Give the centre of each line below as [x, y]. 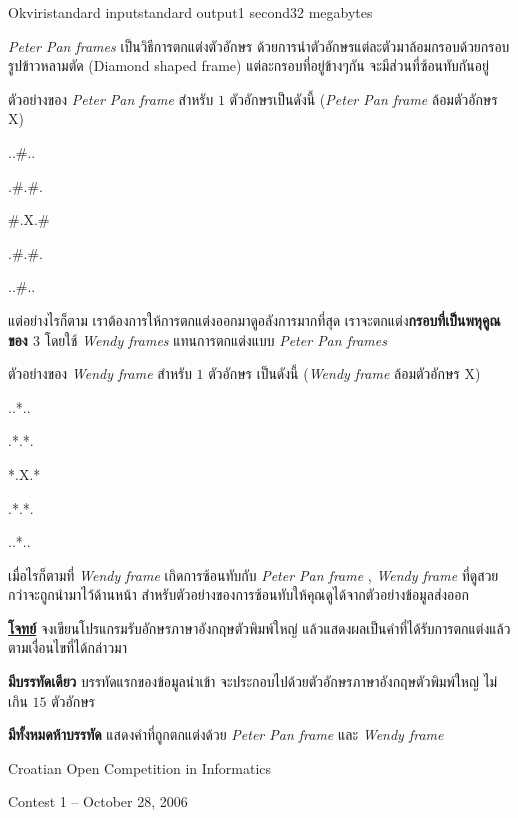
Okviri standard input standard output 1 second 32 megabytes [190, 12]
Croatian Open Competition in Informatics [140, 767]
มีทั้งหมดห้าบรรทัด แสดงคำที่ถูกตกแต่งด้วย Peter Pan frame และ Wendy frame [226, 734]
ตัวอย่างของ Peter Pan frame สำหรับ [111, 98]
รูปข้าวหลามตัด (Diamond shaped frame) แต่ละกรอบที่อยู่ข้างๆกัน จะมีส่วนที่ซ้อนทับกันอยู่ [248, 65]
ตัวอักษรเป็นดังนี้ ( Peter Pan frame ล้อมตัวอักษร [363, 98]
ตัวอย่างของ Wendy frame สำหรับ [100, 373]
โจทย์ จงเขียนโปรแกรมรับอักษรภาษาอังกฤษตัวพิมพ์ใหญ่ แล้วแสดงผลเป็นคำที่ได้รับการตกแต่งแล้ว [259, 627]
